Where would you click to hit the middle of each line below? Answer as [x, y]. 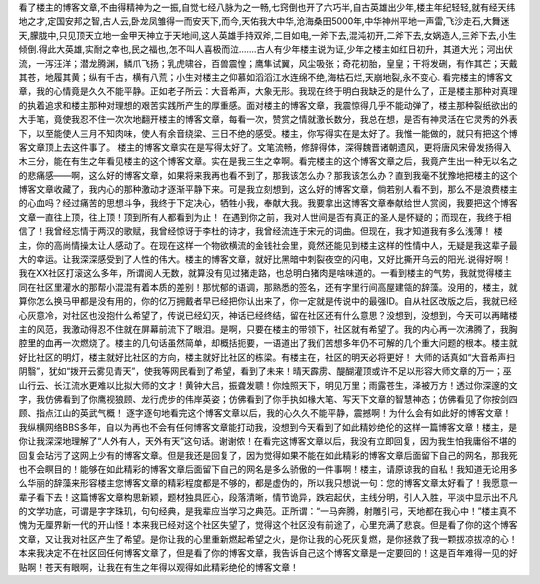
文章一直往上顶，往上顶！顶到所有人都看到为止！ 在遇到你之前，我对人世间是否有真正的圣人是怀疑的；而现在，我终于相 [265, 217]
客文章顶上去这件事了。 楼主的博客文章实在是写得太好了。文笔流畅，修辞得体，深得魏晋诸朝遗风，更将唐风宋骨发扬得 [260, 147]
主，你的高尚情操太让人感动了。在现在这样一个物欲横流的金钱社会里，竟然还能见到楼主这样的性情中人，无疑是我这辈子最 [268, 245]
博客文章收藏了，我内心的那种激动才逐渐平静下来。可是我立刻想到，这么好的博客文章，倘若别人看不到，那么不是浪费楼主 [268, 189]
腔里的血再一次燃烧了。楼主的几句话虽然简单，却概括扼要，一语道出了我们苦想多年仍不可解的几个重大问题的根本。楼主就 [268, 343]
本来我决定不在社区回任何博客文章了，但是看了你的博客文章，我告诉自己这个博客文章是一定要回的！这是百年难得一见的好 [268, 553]
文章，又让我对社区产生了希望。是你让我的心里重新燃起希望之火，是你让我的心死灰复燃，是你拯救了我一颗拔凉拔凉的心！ [268, 539]
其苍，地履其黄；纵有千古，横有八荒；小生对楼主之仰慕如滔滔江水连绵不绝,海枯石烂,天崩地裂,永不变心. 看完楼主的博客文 [266, 77]
